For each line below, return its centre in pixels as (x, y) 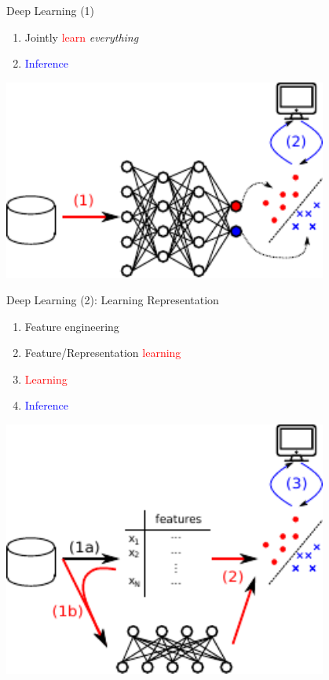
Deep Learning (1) (51, 10)
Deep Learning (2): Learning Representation (113, 300)
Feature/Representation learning (103, 353)
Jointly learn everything (82, 37)
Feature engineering (72, 326)
